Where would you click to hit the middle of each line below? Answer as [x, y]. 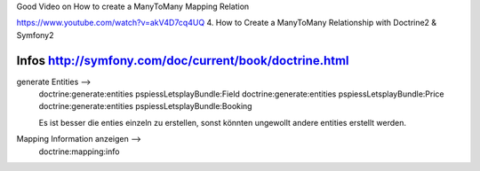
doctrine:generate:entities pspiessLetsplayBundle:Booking [145, 106]
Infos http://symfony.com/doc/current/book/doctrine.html [183, 61]
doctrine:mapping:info [79, 152]
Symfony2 [35, 35]
